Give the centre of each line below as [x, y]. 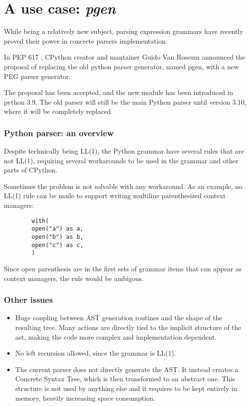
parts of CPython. [31, 170]
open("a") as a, [58, 229]
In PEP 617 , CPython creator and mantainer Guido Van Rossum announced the [125, 57]
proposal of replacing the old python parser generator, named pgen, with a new [121, 66]
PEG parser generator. [37, 76]
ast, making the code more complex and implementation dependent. [116, 336]
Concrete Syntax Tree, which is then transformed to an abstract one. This [125, 379]
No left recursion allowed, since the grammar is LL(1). [96, 353]
